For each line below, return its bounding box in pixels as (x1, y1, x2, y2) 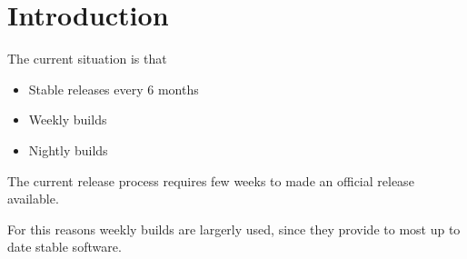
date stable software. (7, 237, 122, 256)
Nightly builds (28, 140, 108, 159)
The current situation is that (7, 49, 167, 68)
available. (7, 189, 59, 208)
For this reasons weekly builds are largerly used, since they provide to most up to (7, 219, 461, 238)
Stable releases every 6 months (28, 79, 199, 98)
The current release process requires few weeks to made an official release (7, 171, 414, 190)
